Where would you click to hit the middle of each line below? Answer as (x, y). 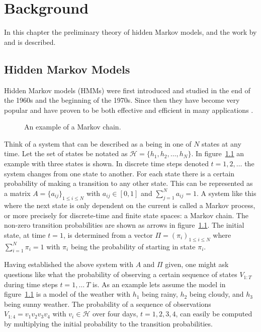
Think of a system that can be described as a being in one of (98, 143)
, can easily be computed (214, 314)
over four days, (115, 314)
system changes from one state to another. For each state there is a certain (119, 173)
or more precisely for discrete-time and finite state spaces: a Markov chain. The (126, 215)
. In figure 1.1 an (218, 153)
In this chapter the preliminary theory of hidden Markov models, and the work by (130, 32)
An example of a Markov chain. (73, 127)
